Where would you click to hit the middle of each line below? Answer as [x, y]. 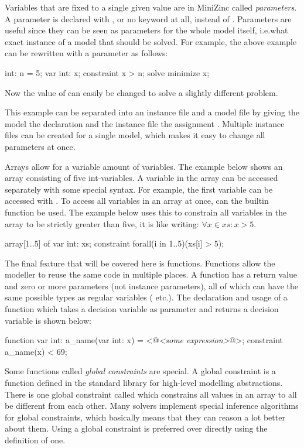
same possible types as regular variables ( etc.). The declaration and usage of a [146, 297]
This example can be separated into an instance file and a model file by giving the [152, 112]
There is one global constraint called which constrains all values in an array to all [151, 394]
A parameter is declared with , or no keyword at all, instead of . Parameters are [148, 18]
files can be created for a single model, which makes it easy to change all [135, 135]
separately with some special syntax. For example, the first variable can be [139, 189]
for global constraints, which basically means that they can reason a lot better [145, 417]
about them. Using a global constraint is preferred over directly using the [136, 428]
